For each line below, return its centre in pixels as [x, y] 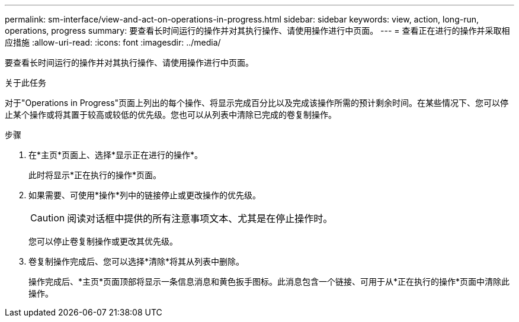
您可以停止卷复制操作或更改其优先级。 [103, 241]
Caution [48, 218]
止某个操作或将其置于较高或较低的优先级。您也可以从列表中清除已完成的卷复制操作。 [171, 115]
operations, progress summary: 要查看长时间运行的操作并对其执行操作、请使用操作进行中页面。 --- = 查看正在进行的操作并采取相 [257, 30]
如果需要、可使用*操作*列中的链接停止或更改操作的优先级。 [145, 195]
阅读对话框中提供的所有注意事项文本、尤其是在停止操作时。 [200, 218]
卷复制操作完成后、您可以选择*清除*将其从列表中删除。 [137, 261]
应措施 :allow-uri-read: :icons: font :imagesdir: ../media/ [113, 42]
